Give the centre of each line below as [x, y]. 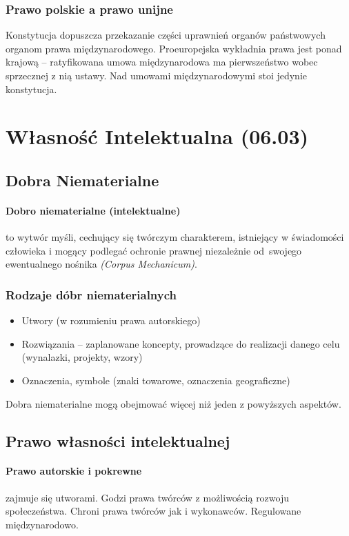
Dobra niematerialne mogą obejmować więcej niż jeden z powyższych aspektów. [173, 403]
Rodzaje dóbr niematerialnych [91, 294]
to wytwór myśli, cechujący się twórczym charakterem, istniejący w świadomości [175, 237]
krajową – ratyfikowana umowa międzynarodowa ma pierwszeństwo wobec [162, 62]
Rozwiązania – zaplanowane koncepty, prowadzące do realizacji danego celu [181, 343]
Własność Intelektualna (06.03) [157, 136]
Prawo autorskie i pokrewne [74, 471]
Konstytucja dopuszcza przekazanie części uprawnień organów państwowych [166, 35]
